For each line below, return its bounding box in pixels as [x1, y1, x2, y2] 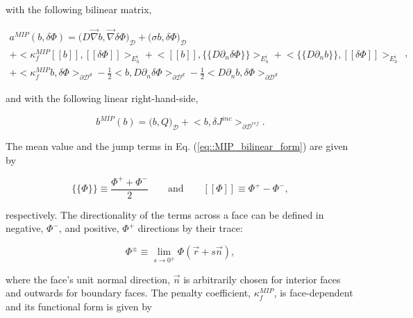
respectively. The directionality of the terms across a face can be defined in [6, 207, 324, 221]
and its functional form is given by [6, 299, 152, 313]
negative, [6, 221, 44, 235]
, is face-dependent [273, 285, 353, 300]
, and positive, [58, 221, 119, 235]
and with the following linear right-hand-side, [6, 91, 199, 106]
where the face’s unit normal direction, [6, 271, 171, 286]
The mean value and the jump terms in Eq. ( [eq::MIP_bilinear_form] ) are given [6, 139, 348, 153]
